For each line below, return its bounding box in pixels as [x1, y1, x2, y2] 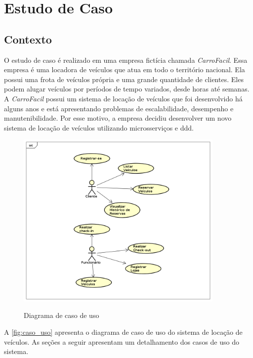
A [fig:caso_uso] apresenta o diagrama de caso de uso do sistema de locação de [4, 327, 243, 337]
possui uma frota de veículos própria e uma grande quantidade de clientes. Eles [4, 74, 244, 84]
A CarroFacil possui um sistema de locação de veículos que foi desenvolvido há [4, 93, 243, 103]
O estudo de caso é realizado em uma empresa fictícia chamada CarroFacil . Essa [4, 54, 248, 65]
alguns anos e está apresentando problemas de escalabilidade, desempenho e [4, 103, 234, 113]
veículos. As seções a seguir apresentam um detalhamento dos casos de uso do [4, 336, 239, 347]
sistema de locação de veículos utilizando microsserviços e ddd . [4, 122, 194, 133]
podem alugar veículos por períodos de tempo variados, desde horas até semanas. [4, 84, 250, 94]
